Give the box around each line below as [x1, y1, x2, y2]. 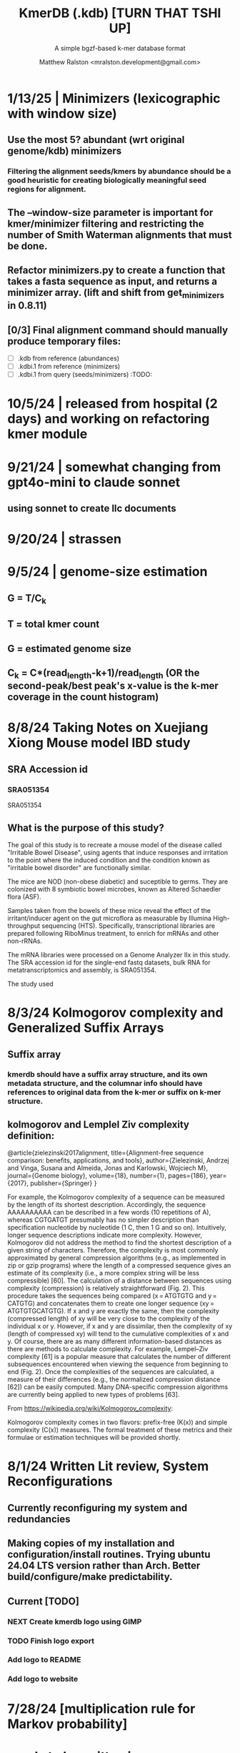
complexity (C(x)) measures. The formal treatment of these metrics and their [7, 1426, 233, 1434]
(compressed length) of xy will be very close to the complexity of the [7, 1314, 211, 1323]
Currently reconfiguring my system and [7, 1501, 188, 1513]
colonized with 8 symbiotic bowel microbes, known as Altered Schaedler [7, 884, 221, 893]
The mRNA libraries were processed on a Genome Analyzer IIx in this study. [7, 950, 231, 959]
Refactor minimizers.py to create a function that [7, 265, 226, 277]
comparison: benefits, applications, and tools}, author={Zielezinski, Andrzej [7, 1156, 230, 1165]
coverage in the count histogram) [7, 691, 159, 703]
